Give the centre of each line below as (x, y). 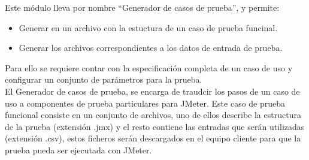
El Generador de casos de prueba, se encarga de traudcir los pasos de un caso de (152, 91)
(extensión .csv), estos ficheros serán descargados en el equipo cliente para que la (153, 138)
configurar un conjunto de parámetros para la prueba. (104, 79)
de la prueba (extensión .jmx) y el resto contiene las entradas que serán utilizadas (155, 126)
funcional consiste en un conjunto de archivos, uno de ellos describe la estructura (153, 115)
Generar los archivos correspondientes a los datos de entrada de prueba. (151, 48)
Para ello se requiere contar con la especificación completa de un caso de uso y (149, 67)
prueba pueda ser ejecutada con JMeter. (78, 150)
